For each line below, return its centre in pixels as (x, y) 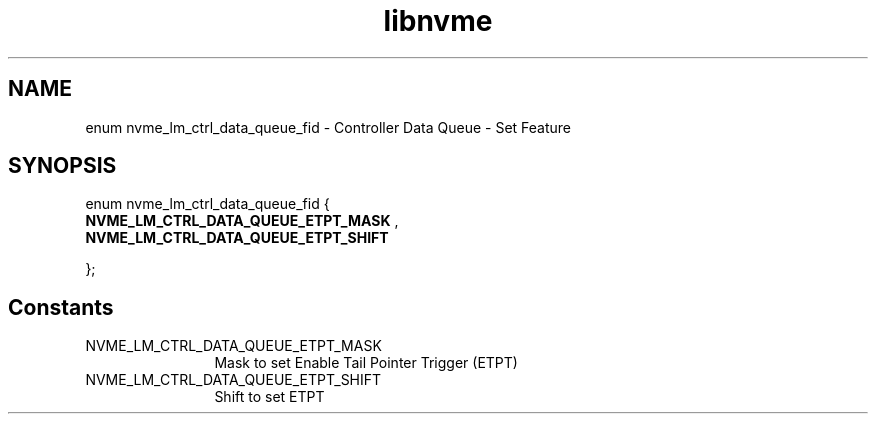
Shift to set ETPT (269, 397)
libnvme (438, 21)
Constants (61, 307)
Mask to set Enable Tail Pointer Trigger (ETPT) (366, 363)
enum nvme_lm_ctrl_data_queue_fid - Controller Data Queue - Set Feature (328, 127)
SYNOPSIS (62, 166)
